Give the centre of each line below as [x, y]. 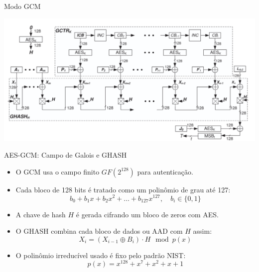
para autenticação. [165, 171]
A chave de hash [41, 214]
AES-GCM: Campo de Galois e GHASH [65, 155]
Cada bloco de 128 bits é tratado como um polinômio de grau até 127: [123, 189]
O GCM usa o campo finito [58, 171]
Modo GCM [22, 6]
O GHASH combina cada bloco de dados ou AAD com [99, 231]
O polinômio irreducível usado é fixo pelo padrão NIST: [101, 255]
